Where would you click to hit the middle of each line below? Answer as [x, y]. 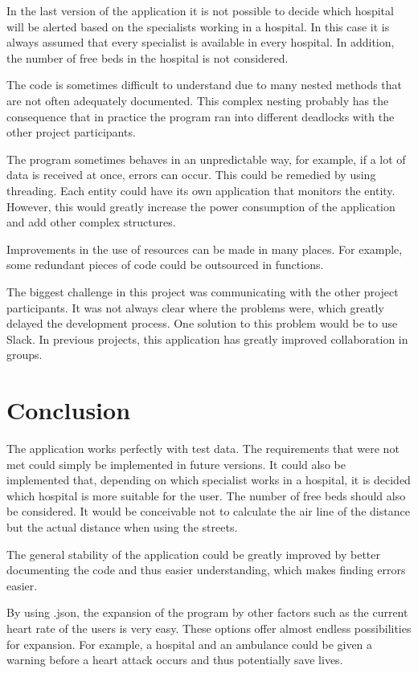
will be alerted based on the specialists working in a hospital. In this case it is [198, 26]
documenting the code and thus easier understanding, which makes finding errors [206, 570]
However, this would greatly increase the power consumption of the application [201, 206]
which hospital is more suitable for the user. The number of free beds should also [206, 495]
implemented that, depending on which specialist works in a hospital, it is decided [209, 480]
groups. [25, 355]
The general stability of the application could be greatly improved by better [193, 554]
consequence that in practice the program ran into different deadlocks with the [201, 116]
